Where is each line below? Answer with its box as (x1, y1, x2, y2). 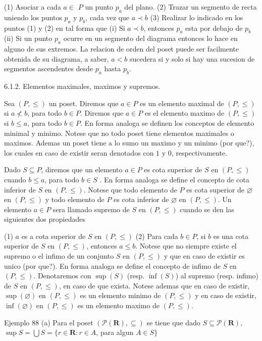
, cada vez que (85, 12, 130, 22)
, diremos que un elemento (41, 164, 123, 175)
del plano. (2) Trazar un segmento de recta (124, 2, 257, 12)
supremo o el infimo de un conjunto (4, 251, 114, 261)
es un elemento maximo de (77, 300, 160, 311)
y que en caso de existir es (164, 251, 245, 261)
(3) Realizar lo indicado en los (150, 12, 243, 22)
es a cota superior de (21, 230, 86, 241)
